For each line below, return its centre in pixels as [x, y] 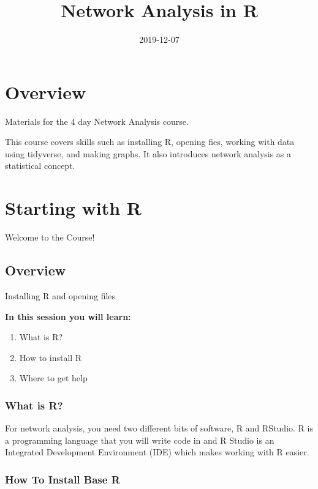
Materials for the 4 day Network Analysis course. [97, 121]
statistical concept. [40, 166]
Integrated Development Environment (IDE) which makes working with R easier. [157, 452]
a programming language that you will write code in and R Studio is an [140, 440]
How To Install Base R [62, 479]
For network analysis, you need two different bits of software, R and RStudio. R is [159, 428]
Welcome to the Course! [50, 237]
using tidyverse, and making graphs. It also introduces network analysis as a [148, 153]
